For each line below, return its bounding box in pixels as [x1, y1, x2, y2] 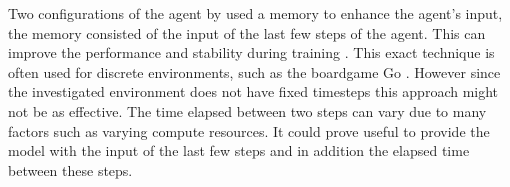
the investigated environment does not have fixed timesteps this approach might [8, 81, 499, 102]
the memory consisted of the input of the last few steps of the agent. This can [8, 22, 486, 43]
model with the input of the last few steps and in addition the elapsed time [8, 140, 470, 161]
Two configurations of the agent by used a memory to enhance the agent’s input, [8, 3, 503, 23]
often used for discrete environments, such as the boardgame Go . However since [8, 61, 501, 82]
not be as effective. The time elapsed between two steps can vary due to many [8, 100, 487, 121]
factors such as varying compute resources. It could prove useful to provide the [8, 120, 490, 141]
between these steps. [8, 159, 133, 180]
